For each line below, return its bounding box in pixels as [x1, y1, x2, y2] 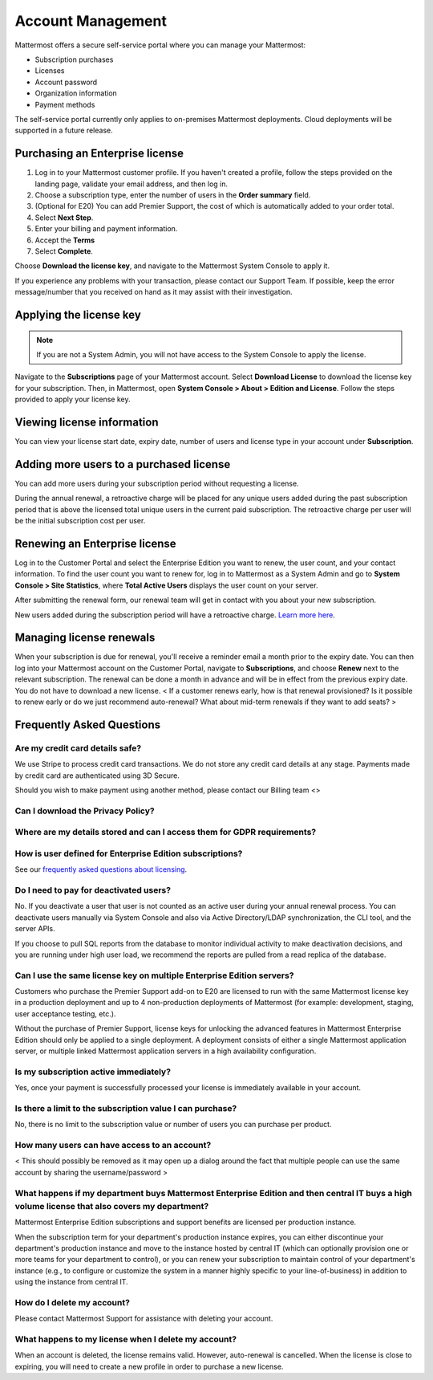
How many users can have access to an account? [14, 1140, 212, 1151]
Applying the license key [14, 307, 142, 321]
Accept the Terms [34, 235, 95, 245]
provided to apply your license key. [14, 394, 132, 405]
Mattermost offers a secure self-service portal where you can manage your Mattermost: [14, 40, 306, 50]
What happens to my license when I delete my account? [14, 1333, 237, 1345]
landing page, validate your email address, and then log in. [34, 179, 229, 189]
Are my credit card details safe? [14, 743, 142, 754]
